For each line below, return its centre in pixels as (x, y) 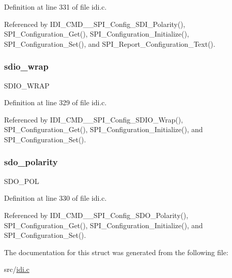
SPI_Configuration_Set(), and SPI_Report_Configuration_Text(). (110, 43)
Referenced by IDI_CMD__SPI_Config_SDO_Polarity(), (96, 215)
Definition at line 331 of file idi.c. (55, 7)
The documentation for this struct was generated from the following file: (116, 252)
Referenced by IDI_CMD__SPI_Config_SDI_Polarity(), (95, 24)
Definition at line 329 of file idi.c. (55, 102)
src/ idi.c (17, 269)
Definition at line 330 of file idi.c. (55, 198)
